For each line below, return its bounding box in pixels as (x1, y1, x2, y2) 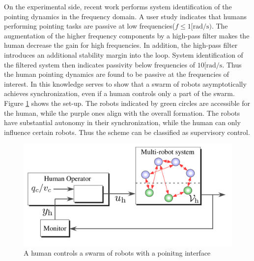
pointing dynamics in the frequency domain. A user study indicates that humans (4, 11, 247, 21)
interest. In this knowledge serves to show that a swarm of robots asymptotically (4, 78, 247, 89)
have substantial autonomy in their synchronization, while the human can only (4, 117, 241, 128)
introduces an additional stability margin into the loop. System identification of (4, 49, 243, 60)
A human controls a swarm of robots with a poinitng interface (24, 247, 211, 258)
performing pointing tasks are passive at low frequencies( (4, 21, 175, 31)
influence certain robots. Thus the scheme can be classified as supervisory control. (4, 127, 250, 137)
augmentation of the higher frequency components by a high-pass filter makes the (4, 30, 250, 40)
